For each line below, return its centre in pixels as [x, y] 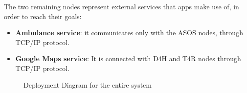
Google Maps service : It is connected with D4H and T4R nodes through [128, 58]
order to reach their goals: [43, 16]
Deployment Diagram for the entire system [88, 84]
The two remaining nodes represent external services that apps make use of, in [122, 6]
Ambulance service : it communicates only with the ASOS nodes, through [129, 33]
